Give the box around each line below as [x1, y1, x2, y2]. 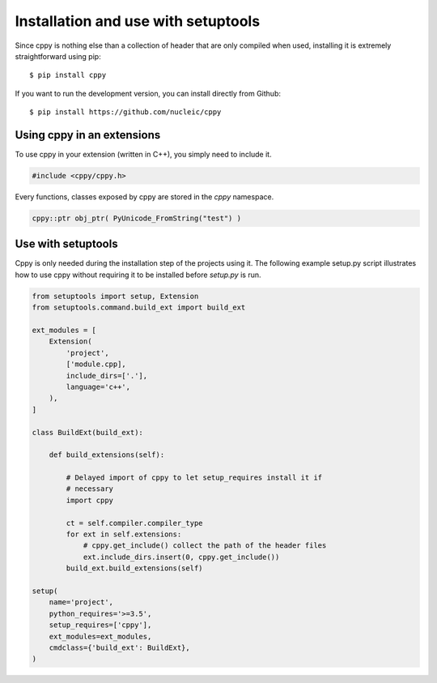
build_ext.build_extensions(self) [66, 564, 203, 573]
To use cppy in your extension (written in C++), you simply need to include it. [15, 150, 272, 160]
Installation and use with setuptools [15, 12, 261, 30]
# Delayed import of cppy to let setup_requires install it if [66, 473, 323, 482]
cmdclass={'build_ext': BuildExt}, [49, 642, 190, 652]
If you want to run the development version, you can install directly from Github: [15, 88, 282, 98]
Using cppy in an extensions [15, 128, 161, 142]
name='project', [49, 598, 113, 607]
